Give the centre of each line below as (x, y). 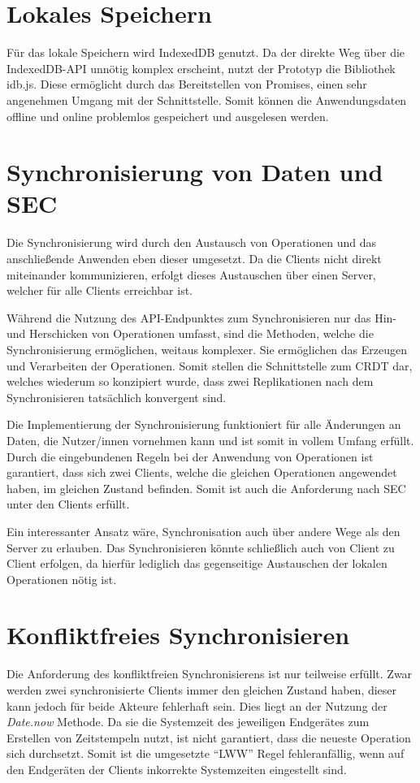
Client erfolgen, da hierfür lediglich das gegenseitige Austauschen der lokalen (197, 563)
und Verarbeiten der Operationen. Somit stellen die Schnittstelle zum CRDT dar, (210, 365)
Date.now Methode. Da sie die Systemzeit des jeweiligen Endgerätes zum (188, 722)
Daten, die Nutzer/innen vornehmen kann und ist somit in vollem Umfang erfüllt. (210, 440)
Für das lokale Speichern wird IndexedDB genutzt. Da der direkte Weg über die (206, 52)
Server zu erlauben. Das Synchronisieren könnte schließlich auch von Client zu (201, 547)
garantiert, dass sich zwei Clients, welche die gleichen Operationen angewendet (202, 472)
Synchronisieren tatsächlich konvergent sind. (117, 397)
